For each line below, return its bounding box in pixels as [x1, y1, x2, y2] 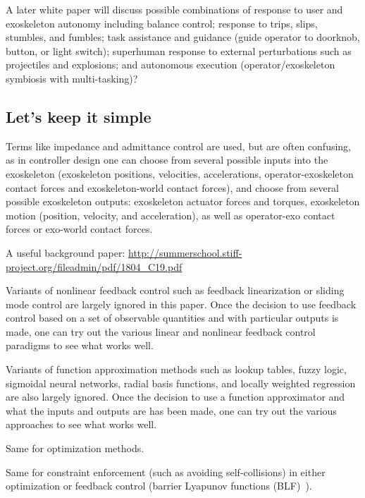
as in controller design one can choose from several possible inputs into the [6, 152, 328, 167]
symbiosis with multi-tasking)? [6, 71, 138, 85]
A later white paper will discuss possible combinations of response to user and [6, 2, 343, 16]
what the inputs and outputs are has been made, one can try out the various [6, 403, 337, 418]
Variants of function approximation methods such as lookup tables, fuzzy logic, [6, 362, 347, 377]
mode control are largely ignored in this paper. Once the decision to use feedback [6, 296, 357, 311]
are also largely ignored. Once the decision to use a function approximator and [6, 389, 345, 404]
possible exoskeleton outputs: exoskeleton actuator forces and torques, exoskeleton [6, 194, 360, 209]
